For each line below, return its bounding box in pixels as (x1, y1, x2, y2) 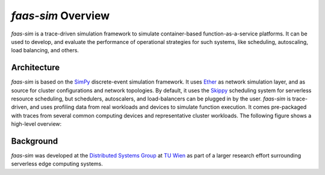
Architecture (11, 63, 60, 73)
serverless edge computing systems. (11, 160, 104, 168)
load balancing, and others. (11, 47, 79, 54)
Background (11, 136, 58, 146)
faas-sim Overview (11, 9, 110, 22)
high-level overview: (11, 120, 62, 127)
